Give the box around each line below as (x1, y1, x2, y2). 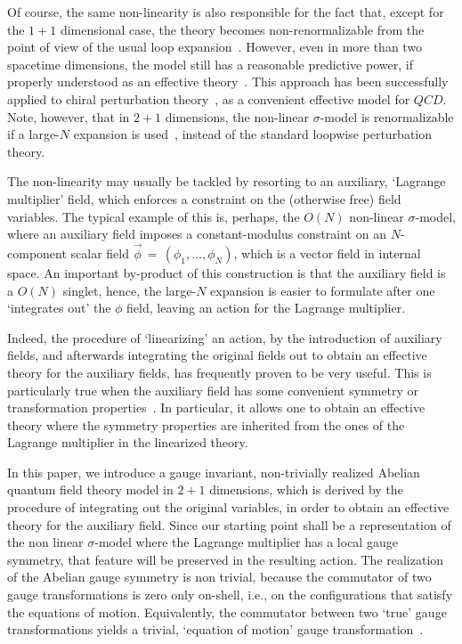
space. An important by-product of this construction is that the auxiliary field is (7, 263, 446, 281)
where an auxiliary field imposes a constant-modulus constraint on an (7, 224, 386, 243)
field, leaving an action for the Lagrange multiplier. (126, 298, 406, 317)
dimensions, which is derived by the (209, 480, 403, 499)
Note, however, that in (7, 107, 130, 126)
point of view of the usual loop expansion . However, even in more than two (7, 37, 423, 56)
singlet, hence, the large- (62, 281, 197, 299)
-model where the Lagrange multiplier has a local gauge (94, 533, 398, 551)
